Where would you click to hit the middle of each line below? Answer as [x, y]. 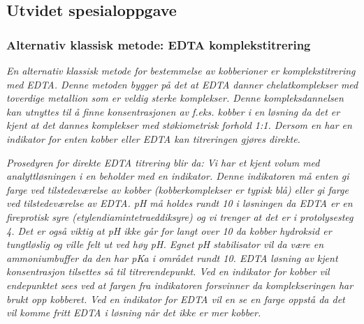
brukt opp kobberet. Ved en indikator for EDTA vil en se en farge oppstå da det [176, 299]
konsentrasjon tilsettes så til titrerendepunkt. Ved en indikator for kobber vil [168, 271]
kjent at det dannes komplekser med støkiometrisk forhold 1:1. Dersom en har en [179, 125]
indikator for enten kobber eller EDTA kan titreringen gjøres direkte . [153, 138]
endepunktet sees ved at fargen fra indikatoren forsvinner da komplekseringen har [180, 285]
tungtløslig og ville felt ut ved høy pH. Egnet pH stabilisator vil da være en [165, 244]
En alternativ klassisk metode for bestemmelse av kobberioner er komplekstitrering [181, 70]
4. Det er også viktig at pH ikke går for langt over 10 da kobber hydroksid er [169, 230]
